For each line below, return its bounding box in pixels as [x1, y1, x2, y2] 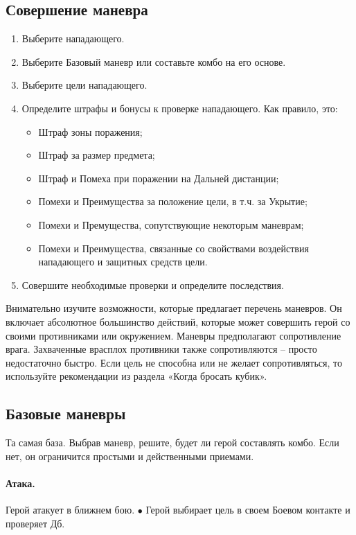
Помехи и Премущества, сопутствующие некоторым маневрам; [38, 217, 304, 231]
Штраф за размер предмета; [38, 148, 155, 162]
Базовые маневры [6, 403, 126, 424]
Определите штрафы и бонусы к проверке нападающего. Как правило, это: [21, 100, 338, 115]
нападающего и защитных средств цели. [38, 254, 208, 269]
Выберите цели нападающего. [21, 78, 148, 92]
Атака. [6, 475, 35, 490]
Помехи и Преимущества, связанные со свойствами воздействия [38, 240, 309, 255]
